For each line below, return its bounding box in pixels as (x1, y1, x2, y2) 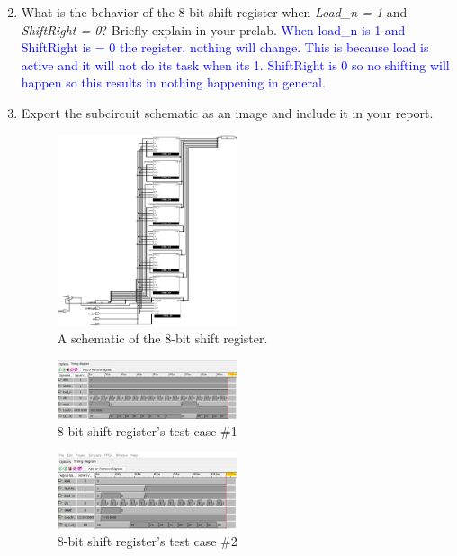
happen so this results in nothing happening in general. (21, 73, 326, 92)
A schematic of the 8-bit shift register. (57, 329, 268, 348)
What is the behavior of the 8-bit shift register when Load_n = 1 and (21, 3, 408, 21)
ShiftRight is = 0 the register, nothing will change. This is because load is (21, 38, 429, 57)
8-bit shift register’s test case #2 (57, 532, 237, 551)
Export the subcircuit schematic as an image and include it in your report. (21, 103, 434, 122)
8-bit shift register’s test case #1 (57, 422, 237, 441)
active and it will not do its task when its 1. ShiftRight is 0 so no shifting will (21, 55, 450, 74)
